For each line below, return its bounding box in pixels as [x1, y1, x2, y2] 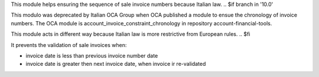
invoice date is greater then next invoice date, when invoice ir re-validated [25, 61, 206, 68]
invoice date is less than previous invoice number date [25, 52, 158, 59]
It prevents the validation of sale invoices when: [11, 41, 127, 48]
